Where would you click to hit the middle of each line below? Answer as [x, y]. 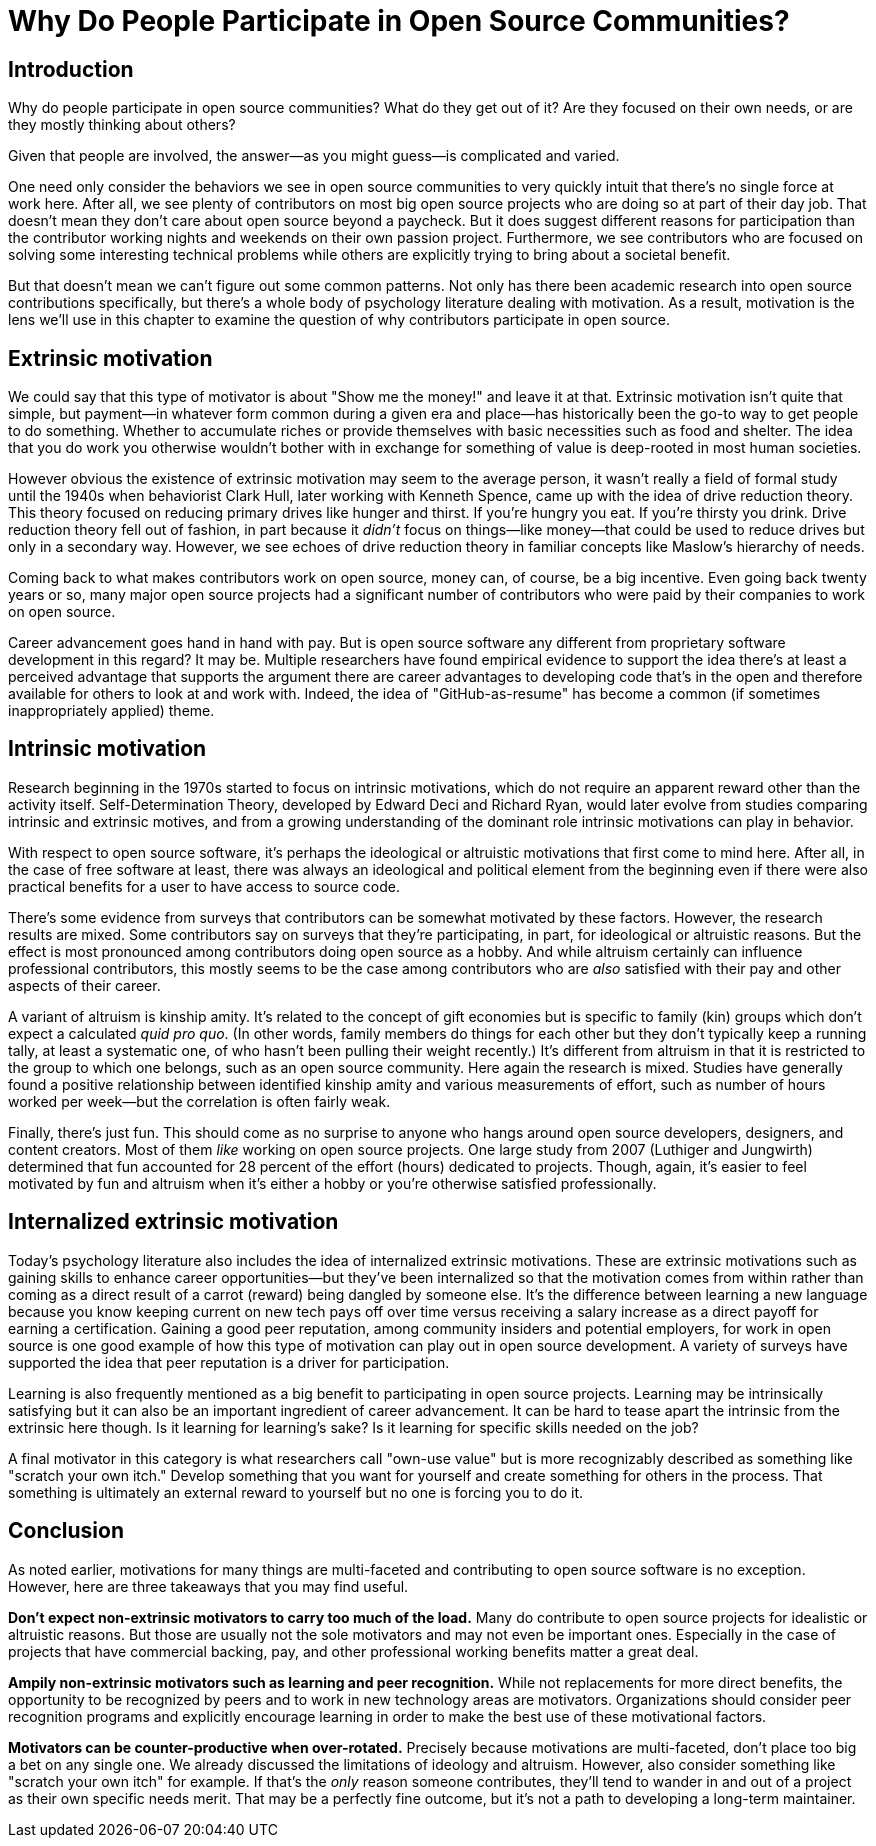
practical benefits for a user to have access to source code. [204, 886]
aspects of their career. [84, 985]
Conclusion [66, 1531]
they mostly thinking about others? [122, 125]
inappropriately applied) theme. [111, 711]
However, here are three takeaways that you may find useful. [208, 1586]
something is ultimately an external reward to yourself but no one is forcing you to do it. [296, 1492]
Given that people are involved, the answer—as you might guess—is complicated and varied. [314, 156]
